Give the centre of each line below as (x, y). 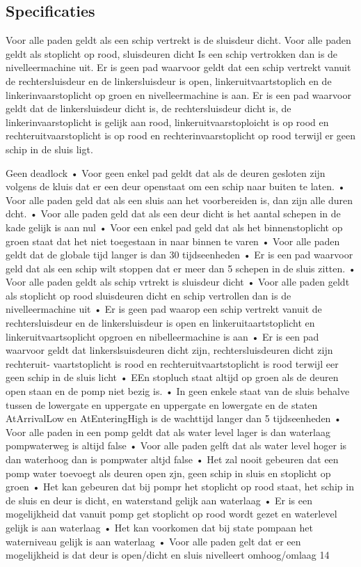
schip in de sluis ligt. (49, 149)
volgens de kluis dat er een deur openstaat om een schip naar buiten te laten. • (176, 186)
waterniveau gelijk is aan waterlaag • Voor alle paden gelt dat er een (153, 541)
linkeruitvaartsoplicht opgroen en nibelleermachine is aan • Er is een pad (162, 336)
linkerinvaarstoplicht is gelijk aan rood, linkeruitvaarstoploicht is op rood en (167, 122)
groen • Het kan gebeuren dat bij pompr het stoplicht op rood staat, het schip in (180, 487)
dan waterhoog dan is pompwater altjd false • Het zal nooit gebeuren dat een (172, 459)
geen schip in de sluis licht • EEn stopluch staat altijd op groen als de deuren (172, 377)
